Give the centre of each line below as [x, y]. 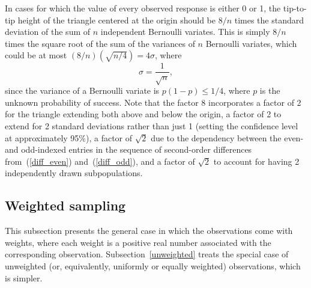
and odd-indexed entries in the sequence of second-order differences [128, 149]
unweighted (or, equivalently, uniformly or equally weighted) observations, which [153, 265]
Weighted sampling [65, 205]
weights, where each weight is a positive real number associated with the [138, 242]
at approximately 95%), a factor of [69, 137]
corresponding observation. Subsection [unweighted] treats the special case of [147, 254]
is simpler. [24, 277]
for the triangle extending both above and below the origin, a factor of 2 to [143, 114]
